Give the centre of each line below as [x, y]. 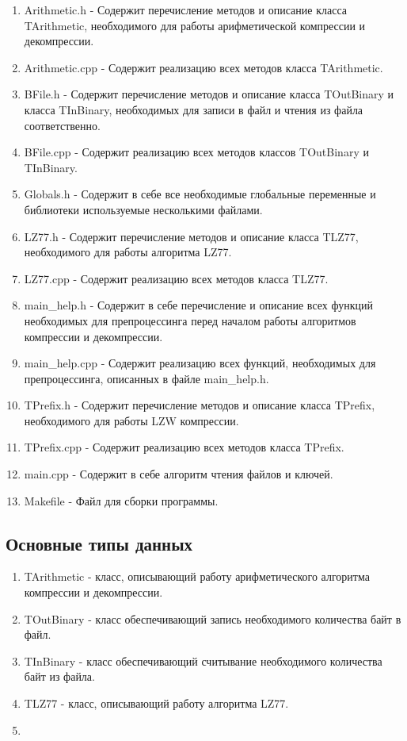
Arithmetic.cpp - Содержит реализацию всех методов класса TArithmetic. [203, 67]
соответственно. [62, 125]
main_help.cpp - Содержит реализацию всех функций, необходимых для [200, 363]
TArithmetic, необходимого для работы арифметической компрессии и [195, 25]
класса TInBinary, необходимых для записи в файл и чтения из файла [194, 109]
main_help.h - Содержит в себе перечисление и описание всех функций [198, 305]
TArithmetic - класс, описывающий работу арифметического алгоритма [197, 576]
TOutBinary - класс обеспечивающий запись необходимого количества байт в [213, 618]
